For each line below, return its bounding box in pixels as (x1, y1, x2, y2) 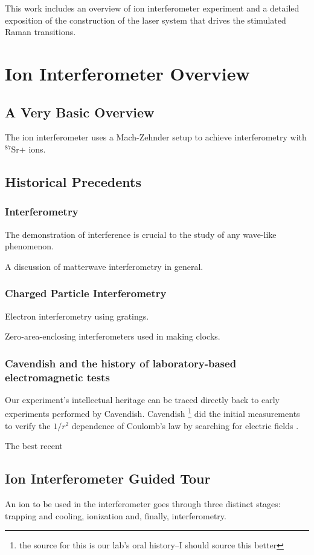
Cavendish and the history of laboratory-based (5, 355, 237, 370)
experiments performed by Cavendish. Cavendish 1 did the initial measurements (5, 406, 300, 420)
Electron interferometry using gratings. (5, 309, 149, 322)
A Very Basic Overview (5, 102, 155, 121)
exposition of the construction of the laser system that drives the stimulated (5, 13, 286, 26)
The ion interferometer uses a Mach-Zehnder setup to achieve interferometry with (5, 131, 307, 143)
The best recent (5, 439, 63, 452)
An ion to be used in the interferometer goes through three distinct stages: (5, 498, 281, 510)
